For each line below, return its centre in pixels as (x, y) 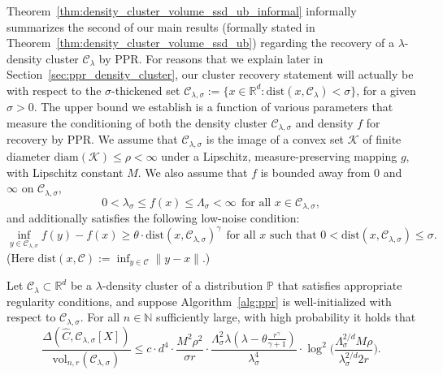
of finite (382, 139)
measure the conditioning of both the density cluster (137, 123)
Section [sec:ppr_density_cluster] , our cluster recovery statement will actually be (210, 74)
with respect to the (54, 90)
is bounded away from (315, 172)
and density (324, 123)
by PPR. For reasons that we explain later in (211, 58)
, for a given (386, 90)
